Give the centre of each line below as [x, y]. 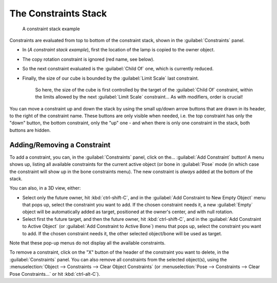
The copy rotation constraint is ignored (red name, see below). [88, 59]
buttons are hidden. [30, 130]
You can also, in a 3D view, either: [45, 188]
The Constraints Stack [58, 13]
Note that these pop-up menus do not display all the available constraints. [88, 243]
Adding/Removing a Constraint [60, 145]
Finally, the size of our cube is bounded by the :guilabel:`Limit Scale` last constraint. [111, 78]
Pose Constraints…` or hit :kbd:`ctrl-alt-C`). [55, 274]
